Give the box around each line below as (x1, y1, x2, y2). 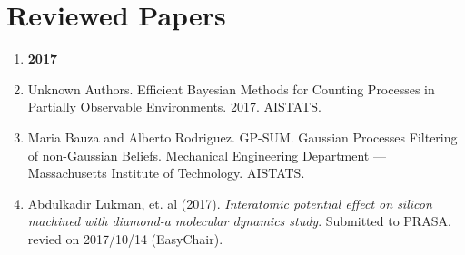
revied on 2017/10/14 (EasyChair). (27, 229, 223, 248)
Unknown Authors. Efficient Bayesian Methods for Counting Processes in (27, 79, 435, 98)
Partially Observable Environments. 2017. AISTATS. (27, 97, 322, 116)
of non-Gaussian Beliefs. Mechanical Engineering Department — (27, 145, 386, 164)
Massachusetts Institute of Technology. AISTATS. (27, 163, 305, 182)
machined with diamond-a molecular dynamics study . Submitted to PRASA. (27, 211, 451, 230)
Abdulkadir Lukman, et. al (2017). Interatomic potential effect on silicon (27, 193, 432, 212)
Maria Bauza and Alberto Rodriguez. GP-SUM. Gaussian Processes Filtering (27, 127, 458, 146)
